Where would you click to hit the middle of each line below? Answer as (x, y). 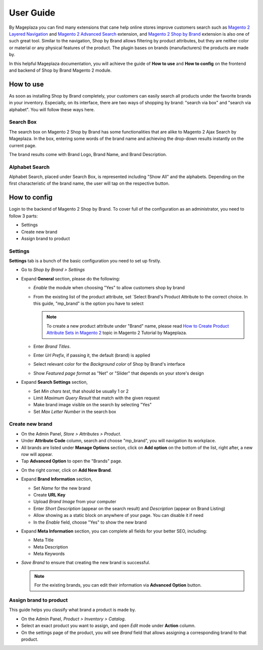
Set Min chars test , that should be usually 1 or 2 (81, 391)
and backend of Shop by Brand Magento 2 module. (60, 70)
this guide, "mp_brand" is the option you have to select (88, 303)
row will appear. (37, 454)
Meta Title (43, 540)
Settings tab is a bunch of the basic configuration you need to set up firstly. (85, 261)
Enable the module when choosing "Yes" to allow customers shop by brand (109, 288)
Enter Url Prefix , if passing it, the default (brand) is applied (92, 355)
